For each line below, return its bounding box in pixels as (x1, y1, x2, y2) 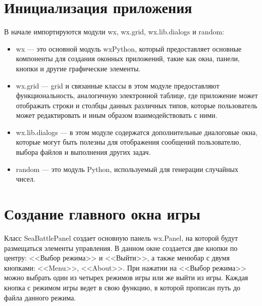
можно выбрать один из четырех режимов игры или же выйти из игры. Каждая (4, 272, 248, 283)
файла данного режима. (4, 292, 76, 302)
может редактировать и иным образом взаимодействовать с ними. (16, 110, 218, 120)
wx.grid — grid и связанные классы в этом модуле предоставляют (16, 80, 220, 91)
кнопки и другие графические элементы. (16, 63, 141, 73)
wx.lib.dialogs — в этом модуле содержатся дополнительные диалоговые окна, (16, 126, 258, 137)
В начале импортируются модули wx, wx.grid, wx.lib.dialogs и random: (4, 26, 224, 37)
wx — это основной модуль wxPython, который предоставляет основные (16, 43, 242, 54)
